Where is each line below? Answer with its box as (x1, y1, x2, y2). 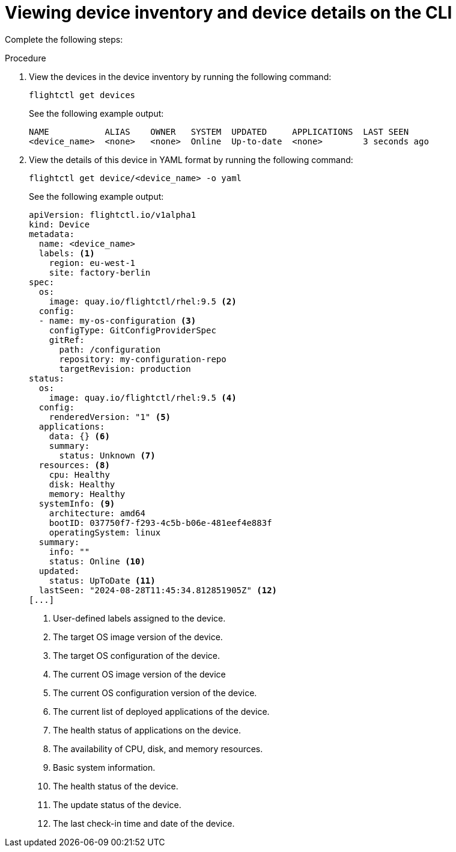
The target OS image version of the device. (53, 631, 223, 642)
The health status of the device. (53, 780, 178, 791)
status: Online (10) (49, 556, 145, 566)
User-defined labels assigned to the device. (53, 613, 226, 623)
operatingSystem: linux (49, 527, 161, 537)
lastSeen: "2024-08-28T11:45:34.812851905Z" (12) (38, 585, 278, 595)
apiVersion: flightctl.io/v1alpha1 (29, 209, 196, 220)
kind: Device (29, 219, 90, 229)
